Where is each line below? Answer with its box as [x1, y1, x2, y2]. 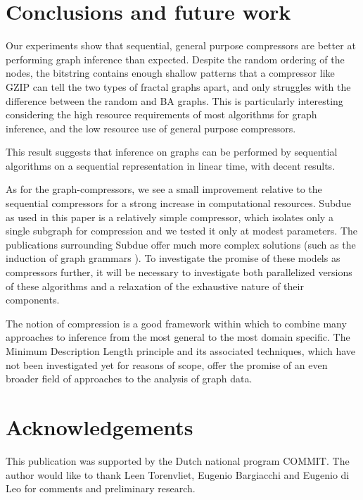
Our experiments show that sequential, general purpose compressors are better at [6, 38, 356, 53]
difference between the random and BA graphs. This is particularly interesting [6, 93, 343, 108]
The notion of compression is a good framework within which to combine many [6, 315, 347, 330]
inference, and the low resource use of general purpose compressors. [6, 120, 296, 135]
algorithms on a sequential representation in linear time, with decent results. [6, 158, 336, 173]
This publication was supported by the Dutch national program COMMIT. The [6, 453, 350, 468]
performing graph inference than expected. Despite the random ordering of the [6, 51, 345, 66]
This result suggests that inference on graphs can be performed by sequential [6, 144, 338, 159]
